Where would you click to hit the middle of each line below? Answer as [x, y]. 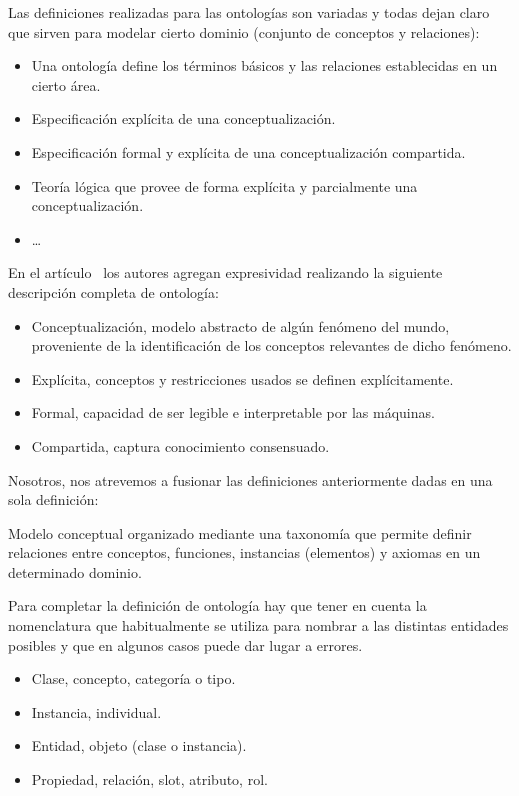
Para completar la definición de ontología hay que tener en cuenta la [217, 605]
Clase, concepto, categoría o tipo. [133, 678]
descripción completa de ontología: [113, 291]
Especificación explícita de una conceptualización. [183, 118]
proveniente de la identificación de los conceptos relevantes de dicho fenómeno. [271, 345]
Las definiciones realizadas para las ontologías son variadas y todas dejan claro [249, 12]
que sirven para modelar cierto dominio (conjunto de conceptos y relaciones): [244, 31]
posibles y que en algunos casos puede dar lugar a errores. [185, 644]
